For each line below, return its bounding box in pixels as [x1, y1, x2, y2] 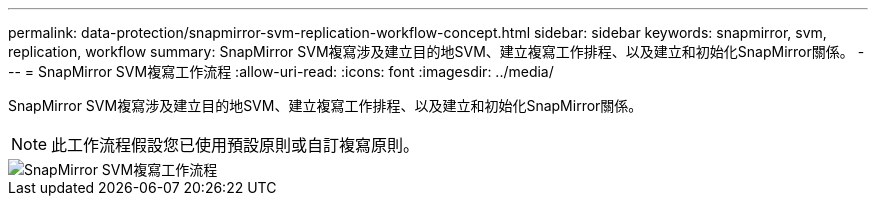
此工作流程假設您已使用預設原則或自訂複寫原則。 [51, 135, 420, 155]
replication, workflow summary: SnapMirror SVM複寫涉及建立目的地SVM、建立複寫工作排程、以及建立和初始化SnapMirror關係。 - [8, 43, 865, 60]
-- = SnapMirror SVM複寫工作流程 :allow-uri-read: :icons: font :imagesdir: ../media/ [8, 63, 554, 80]
